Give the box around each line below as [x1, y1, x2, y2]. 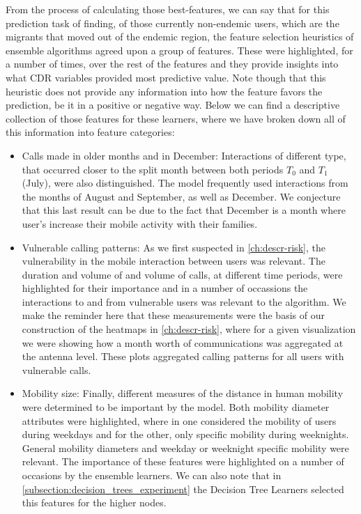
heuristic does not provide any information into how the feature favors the [6, 84, 323, 98]
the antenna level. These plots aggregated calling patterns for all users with [22, 349, 344, 364]
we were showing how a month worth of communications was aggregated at [22, 335, 344, 350]
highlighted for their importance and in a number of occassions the [22, 281, 308, 295]
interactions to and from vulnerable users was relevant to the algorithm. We [22, 294, 346, 309]
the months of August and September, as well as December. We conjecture [22, 189, 341, 203]
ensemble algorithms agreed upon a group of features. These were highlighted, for [6, 42, 353, 57]
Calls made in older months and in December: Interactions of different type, [22, 148, 346, 162]
